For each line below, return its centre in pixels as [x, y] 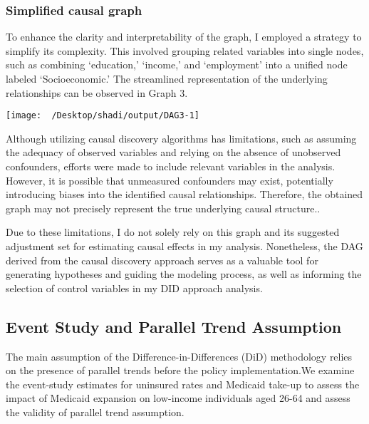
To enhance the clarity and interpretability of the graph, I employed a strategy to [184, 37]
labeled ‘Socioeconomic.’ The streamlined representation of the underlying [167, 78]
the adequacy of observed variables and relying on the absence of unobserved [173, 152]
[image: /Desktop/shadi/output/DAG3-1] [103, 116]
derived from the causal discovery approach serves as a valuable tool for [162, 260]
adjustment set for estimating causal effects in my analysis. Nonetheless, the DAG [184, 246]
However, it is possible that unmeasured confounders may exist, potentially [170, 180]
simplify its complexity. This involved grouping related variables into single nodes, [185, 50]
